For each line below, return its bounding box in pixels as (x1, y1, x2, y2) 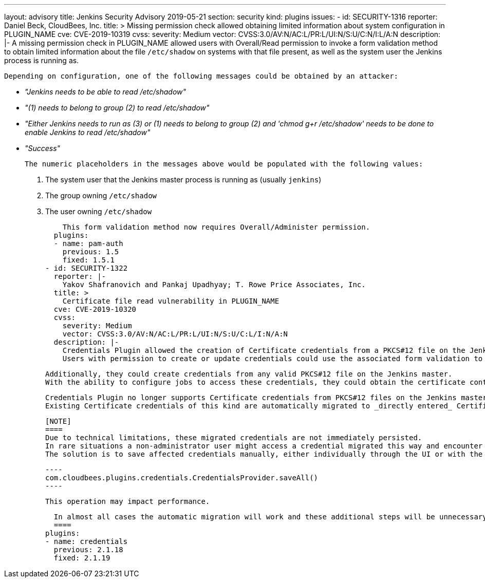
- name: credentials (45, 537, 128, 546)
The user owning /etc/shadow (45, 207, 152, 216)
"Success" (25, 144, 61, 153)
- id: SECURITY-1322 (45, 264, 128, 272)
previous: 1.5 (62, 248, 119, 256)
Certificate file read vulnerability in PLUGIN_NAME (62, 297, 279, 305)
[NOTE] (45, 417, 71, 425)
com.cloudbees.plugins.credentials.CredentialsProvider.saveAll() (45, 474, 319, 482)
